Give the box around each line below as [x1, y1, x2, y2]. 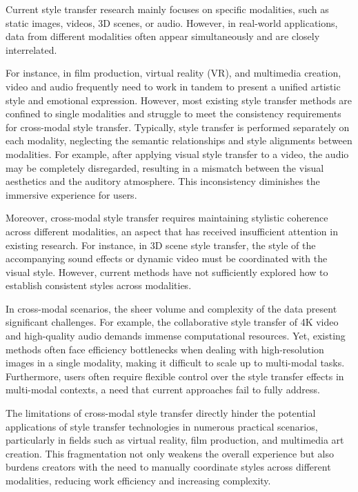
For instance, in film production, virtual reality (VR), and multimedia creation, [6, 66, 341, 80]
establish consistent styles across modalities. [6, 278, 192, 293]
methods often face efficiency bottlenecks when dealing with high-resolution [6, 342, 324, 356]
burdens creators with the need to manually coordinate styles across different [6, 460, 331, 474]
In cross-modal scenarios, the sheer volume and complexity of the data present [6, 301, 337, 315]
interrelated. [6, 42, 57, 57]
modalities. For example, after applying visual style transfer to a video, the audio [6, 146, 349, 161]
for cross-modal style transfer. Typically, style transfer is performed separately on [6, 119, 350, 134]
